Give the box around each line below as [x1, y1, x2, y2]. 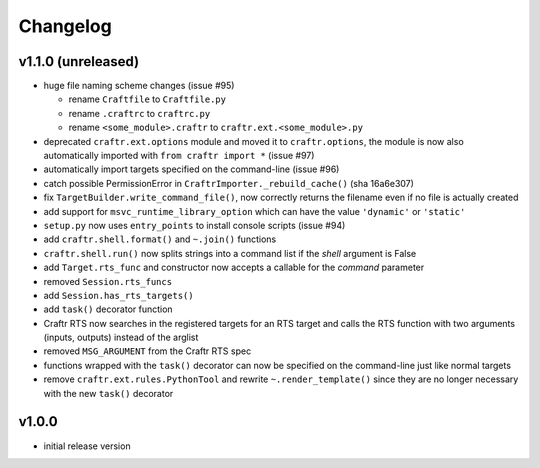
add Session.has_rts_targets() [43, 289, 194, 301]
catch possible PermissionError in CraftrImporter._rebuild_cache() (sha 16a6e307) [43, 177, 415, 189]
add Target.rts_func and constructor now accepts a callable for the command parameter [43, 261, 425, 274]
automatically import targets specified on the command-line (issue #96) [43, 163, 340, 175]
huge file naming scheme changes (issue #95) [43, 80, 235, 92]
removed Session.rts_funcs [43, 275, 173, 287]
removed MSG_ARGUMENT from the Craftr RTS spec [43, 345, 252, 357]
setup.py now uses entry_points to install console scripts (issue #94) [43, 219, 346, 231]
